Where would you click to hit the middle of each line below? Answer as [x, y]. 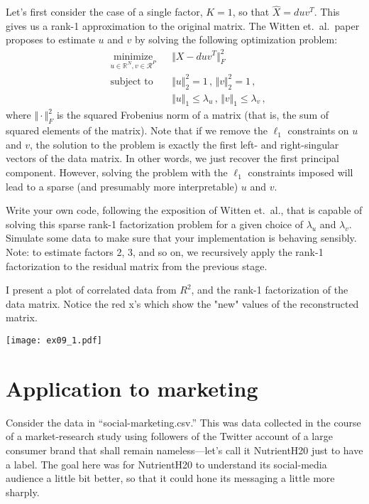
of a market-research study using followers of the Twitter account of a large [169, 436]
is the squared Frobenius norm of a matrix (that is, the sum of [192, 115]
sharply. [23, 492]
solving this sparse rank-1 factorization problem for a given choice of [154, 224]
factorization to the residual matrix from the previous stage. [137, 266]
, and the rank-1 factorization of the [270, 290]
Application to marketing [132, 388]
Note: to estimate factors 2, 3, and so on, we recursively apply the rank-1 [165, 252]
